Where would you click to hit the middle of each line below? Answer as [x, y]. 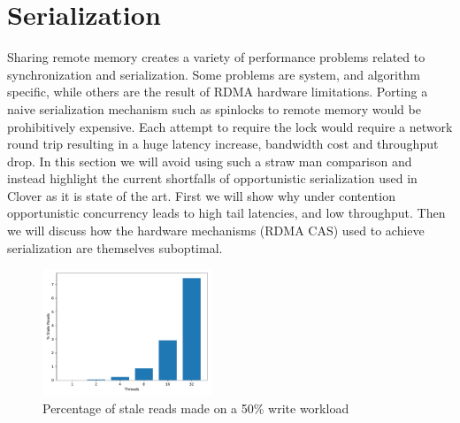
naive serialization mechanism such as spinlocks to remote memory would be [214, 108]
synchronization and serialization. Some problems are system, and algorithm [214, 74]
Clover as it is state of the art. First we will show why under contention [201, 195]
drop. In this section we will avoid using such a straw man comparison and [210, 161]
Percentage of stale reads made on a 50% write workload [196, 408]
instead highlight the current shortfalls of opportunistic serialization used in [212, 178]
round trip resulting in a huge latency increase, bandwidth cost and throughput [223, 144]
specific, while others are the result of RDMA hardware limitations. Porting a [218, 92]
